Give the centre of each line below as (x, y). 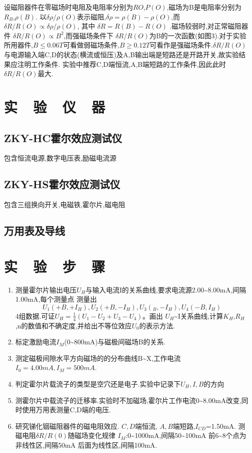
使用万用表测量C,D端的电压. (67, 410)
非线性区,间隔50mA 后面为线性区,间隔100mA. (86, 445)
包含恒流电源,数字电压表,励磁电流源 (60, 158)
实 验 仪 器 (55, 106)
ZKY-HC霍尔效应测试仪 (63, 138)
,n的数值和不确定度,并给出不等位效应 (74, 325)
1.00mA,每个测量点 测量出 (56, 299)
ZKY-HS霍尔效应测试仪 (62, 184)
